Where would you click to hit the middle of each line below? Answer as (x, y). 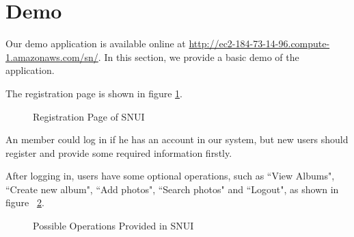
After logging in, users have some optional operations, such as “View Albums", (170, 176)
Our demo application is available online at (96, 43)
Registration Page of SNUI (89, 116)
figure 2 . (25, 202)
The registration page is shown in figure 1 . (94, 93)
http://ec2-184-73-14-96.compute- (259, 43)
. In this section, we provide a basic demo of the (199, 57)
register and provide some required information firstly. (119, 152)
